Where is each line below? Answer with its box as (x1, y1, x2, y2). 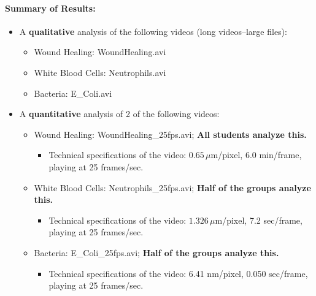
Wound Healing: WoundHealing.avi (34, 45, 166, 58)
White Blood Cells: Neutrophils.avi (34, 66, 166, 78)
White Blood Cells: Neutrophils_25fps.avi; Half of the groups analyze (34, 181, 311, 194)
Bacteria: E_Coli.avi (34, 86, 112, 99)
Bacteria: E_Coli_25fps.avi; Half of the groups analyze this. (34, 246, 279, 259)
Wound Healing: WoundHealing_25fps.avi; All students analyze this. (34, 127, 307, 140)
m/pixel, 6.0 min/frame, (210, 148, 302, 161)
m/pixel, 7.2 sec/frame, (215, 213, 303, 226)
